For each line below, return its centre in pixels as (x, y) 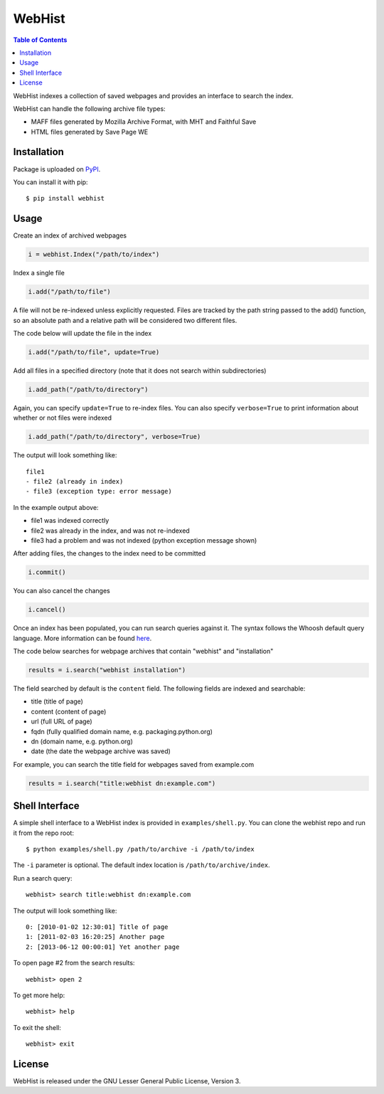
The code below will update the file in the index (82, 333)
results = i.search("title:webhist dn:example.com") (122, 783)
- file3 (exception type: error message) (99, 492)
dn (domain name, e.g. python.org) (82, 742)
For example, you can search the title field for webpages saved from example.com (134, 764)
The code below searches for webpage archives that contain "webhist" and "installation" (143, 652)
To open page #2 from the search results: (74, 963)
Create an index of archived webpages (70, 235)
